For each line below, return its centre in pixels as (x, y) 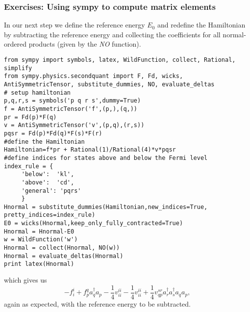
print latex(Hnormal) (39, 264)
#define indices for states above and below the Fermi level (106, 158)
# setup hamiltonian (37, 92)
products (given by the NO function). (85, 44)
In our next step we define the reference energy (75, 25)
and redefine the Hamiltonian (201, 25)
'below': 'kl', (48, 174)
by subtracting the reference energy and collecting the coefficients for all (112, 34)
